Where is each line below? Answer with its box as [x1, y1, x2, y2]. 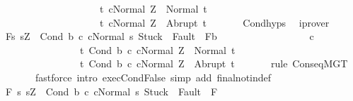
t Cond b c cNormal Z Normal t [79, 42, 236, 57]
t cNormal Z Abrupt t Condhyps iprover [99, 15, 330, 29]
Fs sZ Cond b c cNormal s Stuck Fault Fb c [5, 29, 314, 43]
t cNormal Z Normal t [99, 1, 207, 15]
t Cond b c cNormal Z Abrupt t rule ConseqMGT [79, 56, 348, 71]
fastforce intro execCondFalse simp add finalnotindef [35, 69, 272, 84]
